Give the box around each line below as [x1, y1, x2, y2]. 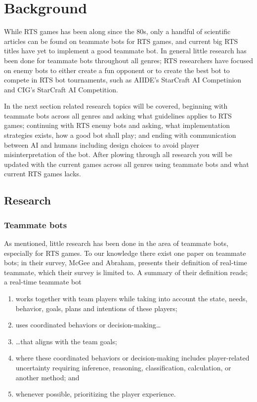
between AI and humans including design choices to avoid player [4, 139, 199, 150]
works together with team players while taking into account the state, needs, [15, 293, 248, 303]
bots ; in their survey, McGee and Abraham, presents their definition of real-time [4, 257, 247, 268]
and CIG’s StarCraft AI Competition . [4, 84, 118, 94]
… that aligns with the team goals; [15, 336, 117, 346]
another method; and [15, 372, 80, 382]
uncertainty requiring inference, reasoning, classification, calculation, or [15, 362, 231, 372]
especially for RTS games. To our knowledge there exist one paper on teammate [4, 247, 246, 258]
